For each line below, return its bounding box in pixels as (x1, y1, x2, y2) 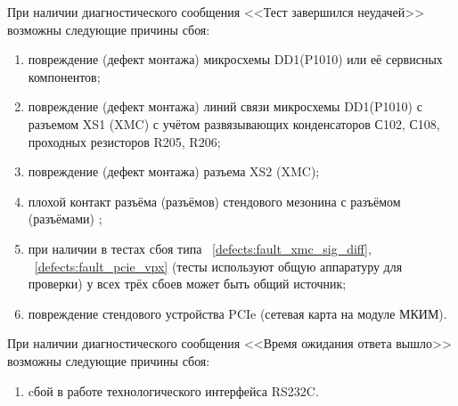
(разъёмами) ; (28, 209, 102, 228)
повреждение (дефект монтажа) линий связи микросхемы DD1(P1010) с (28, 97, 422, 116)
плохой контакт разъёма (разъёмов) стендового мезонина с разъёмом (28, 191, 401, 210)
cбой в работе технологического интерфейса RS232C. (28, 381, 319, 400)
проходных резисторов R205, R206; (28, 132, 221, 150)
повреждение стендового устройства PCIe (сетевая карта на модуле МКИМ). (28, 304, 447, 322)
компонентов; (28, 67, 101, 85)
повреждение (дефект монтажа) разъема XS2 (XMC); (28, 162, 320, 181)
